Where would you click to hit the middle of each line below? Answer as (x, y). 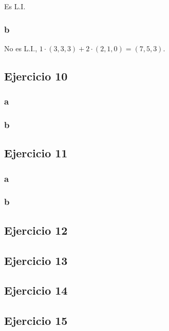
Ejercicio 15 (36, 320)
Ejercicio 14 (36, 290)
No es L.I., (21, 48)
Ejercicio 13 (36, 260)
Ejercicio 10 (36, 76)
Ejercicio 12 (36, 230)
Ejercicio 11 (36, 153)
